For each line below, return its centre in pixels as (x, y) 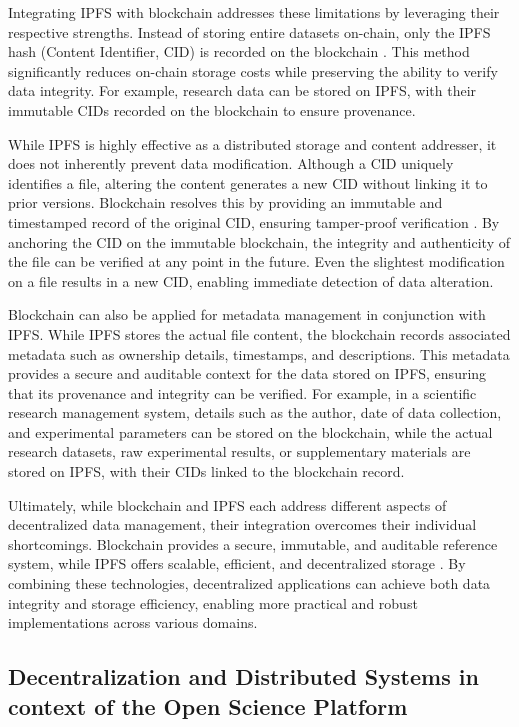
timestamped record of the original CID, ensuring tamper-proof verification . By (254, 221)
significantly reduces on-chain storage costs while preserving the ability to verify (253, 70)
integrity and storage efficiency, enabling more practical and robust (213, 602)
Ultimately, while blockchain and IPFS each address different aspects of (227, 504)
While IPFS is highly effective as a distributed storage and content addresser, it (252, 143)
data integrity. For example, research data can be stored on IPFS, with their (242, 90)
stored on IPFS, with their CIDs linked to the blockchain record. (206, 471)
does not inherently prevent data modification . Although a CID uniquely (231, 163)
